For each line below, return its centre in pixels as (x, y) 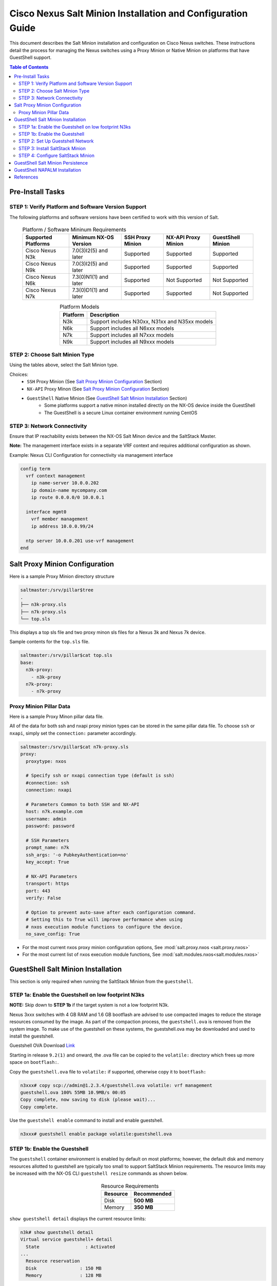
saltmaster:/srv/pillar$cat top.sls (66, 655)
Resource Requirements (130, 1186)
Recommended (153, 1193)
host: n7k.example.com (54, 812)
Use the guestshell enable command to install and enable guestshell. (86, 1120)
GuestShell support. (31, 58)
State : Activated (71, 1247)
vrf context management (56, 476)
